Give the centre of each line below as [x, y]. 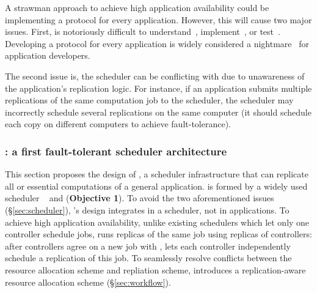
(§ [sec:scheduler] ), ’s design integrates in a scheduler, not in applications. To [147, 210]
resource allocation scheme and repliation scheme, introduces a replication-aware [155, 269]
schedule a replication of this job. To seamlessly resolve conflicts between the [148, 258]
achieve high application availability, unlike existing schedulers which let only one [157, 222]
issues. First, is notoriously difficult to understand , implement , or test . [143, 32]
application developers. [48, 55]
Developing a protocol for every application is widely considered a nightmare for [157, 43]
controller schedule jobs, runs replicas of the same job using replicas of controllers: [158, 234]
